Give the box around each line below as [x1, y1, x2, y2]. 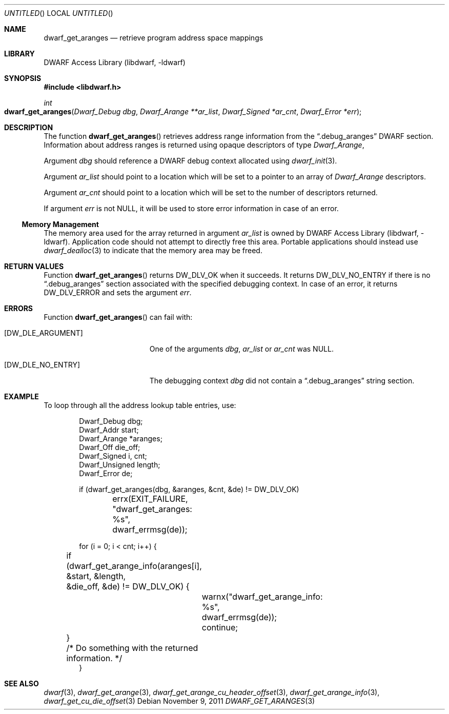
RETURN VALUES [4, 262, 64, 271]
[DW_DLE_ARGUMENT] [4, 329, 83, 337]
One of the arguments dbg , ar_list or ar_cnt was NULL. [149, 344, 334, 353]
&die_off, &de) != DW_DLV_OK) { [66, 581, 190, 591]
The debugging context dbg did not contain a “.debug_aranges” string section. [149, 376, 415, 385]
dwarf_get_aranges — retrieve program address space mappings [44, 33, 263, 42]
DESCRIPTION [4, 123, 53, 132]
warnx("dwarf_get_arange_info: [201, 591, 323, 602]
